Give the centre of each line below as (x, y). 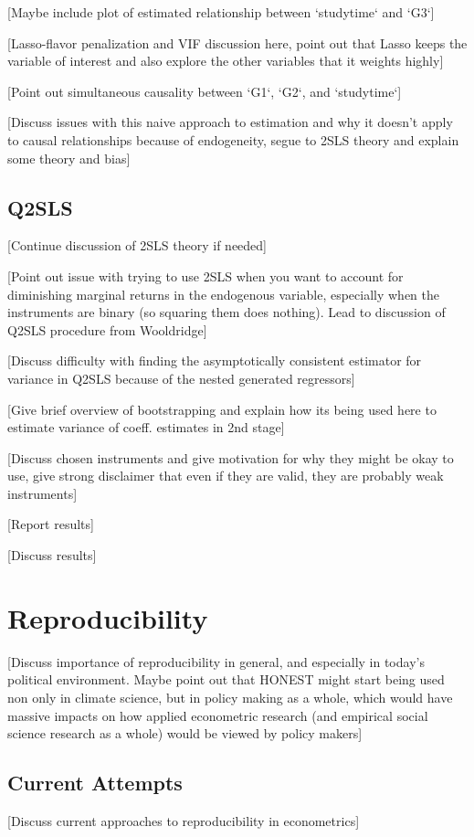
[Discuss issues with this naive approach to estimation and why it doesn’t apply (230, 122)
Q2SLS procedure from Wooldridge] (107, 329)
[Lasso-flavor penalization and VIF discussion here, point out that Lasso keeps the (237, 42)
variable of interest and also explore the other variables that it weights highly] (226, 61)
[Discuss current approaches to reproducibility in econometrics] (184, 820)
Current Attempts (95, 783)
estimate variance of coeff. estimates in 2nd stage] (146, 427)
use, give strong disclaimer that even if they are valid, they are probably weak (226, 476)
